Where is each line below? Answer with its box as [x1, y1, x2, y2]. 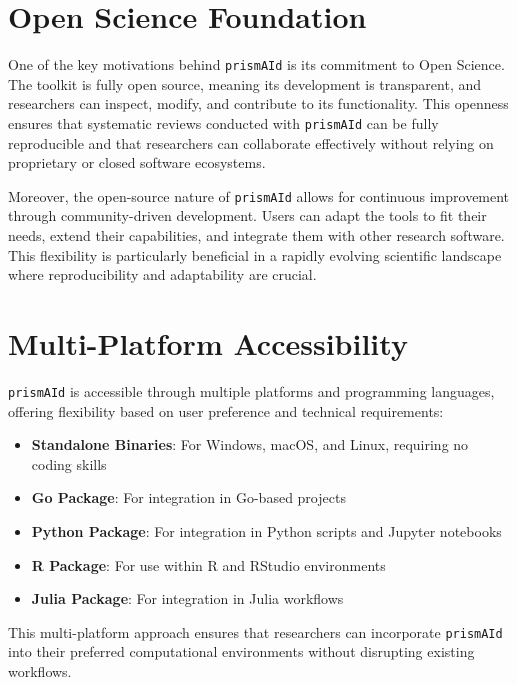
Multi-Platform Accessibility [8, 323, 408, 364]
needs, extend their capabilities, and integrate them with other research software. [8, 225, 505, 246]
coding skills [31, 453, 107, 474]
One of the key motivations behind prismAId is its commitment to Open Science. [8, 54, 505, 75]
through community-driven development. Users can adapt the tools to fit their [8, 205, 487, 226]
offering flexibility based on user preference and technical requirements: [8, 400, 444, 421]
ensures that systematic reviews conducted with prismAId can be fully [8, 112, 439, 133]
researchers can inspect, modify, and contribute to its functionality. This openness [8, 93, 509, 114]
